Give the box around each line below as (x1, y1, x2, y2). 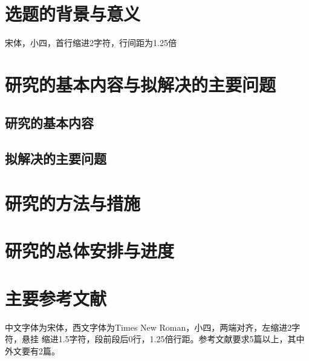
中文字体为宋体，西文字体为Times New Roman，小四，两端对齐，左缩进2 (5, 320, 292, 333)
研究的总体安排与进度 (5, 238, 175, 263)
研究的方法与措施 (5, 190, 141, 215)
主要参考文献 (5, 285, 107, 310)
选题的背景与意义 (5, 1, 141, 26)
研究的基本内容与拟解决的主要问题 (5, 71, 276, 96)
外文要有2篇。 (5, 344, 60, 357)
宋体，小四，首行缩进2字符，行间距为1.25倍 (5, 36, 177, 49)
